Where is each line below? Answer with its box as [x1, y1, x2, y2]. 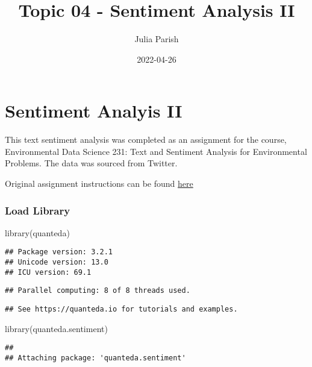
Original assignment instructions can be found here [5, 177, 193, 190]
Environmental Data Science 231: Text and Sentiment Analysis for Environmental [5, 145, 307, 157]
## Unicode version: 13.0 [5, 258, 108, 267]
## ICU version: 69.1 [5, 268, 92, 277]
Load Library [5, 202, 70, 218]
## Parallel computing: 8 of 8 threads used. [5, 286, 190, 295]
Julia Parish [134, 33, 179, 45]
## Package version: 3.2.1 [5, 248, 113, 257]
